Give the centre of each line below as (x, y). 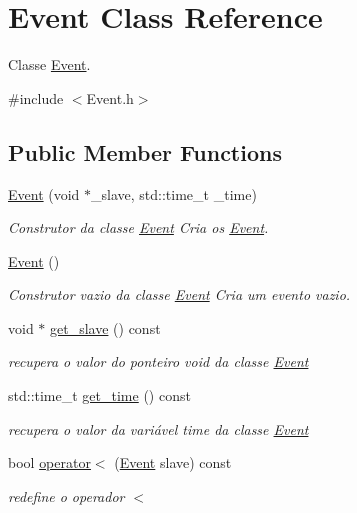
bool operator (49, 462)
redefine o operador (66, 495)
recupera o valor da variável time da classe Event (158, 428)
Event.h (110, 97)
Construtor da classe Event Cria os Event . (138, 227)
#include (36, 97)
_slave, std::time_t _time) (174, 193)
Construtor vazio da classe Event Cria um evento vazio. (179, 294)
